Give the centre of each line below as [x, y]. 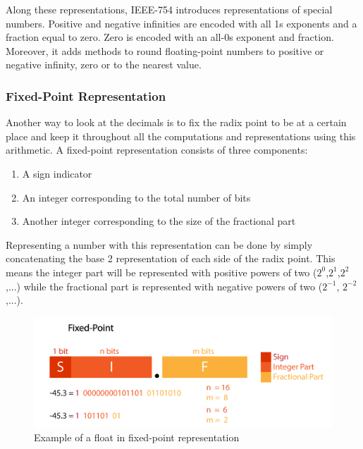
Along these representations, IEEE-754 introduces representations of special [169, 9]
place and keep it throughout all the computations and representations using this [181, 136]
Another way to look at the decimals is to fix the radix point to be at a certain [176, 122]
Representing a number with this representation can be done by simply [159, 244]
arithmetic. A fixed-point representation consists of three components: [157, 150]
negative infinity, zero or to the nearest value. [104, 64]
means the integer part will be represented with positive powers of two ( [161, 272]
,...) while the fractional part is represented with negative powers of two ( [164, 286]
